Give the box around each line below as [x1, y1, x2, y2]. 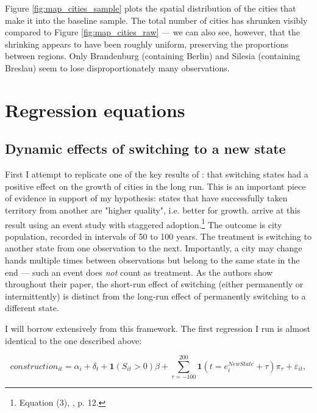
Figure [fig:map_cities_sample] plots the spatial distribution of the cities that [5, 2, 296, 14]
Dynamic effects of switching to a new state [5, 139, 286, 158]
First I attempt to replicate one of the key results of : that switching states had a [5, 168, 308, 181]
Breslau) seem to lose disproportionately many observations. [5, 61, 230, 74]
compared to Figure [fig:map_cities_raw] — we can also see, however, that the [5, 26, 300, 38]
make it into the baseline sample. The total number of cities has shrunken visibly [5, 13, 308, 26]
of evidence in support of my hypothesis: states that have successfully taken [5, 192, 288, 204]
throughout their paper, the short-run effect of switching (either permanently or [5, 278, 304, 290]
